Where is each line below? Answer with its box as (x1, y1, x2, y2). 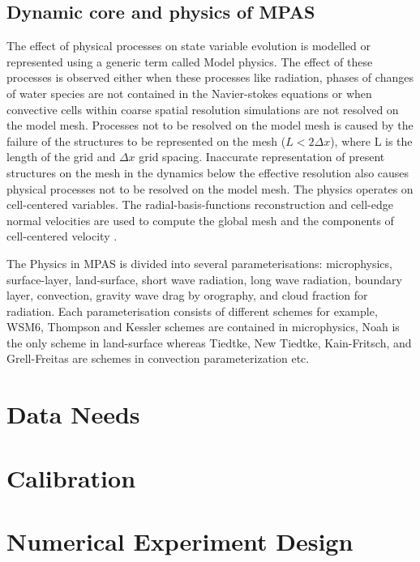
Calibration (6, 461, 136, 494)
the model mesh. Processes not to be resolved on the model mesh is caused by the (6, 117, 414, 134)
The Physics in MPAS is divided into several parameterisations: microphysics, (6, 254, 392, 271)
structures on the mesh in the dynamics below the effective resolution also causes (6, 164, 409, 181)
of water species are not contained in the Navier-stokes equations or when (6, 84, 372, 101)
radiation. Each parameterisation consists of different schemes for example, (6, 302, 378, 319)
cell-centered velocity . (6, 228, 118, 245)
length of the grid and (6, 148, 116, 165)
